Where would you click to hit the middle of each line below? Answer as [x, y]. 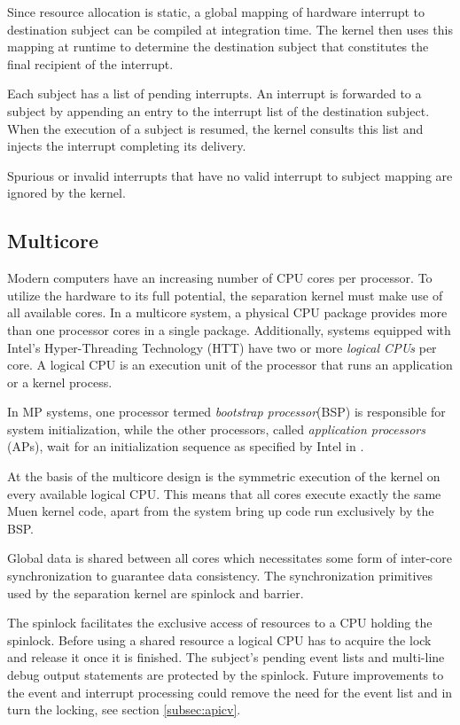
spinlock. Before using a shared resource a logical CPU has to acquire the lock [219, 639]
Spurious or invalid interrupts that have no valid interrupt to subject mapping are [230, 175]
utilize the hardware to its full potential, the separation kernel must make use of [225, 295]
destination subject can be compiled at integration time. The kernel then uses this [230, 29]
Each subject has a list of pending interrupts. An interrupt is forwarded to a [214, 94]
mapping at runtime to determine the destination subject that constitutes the [218, 47]
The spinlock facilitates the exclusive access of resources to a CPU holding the [220, 623]
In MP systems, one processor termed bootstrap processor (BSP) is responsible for [226, 412]
